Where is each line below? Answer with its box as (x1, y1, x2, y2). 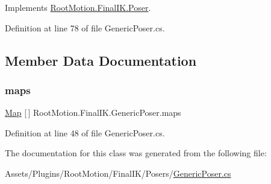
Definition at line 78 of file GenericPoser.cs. (5, 21, 165, 34)
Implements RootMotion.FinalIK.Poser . (5, 1, 151, 13)
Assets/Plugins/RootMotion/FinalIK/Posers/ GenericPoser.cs (5, 167, 231, 179)
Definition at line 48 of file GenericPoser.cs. (5, 126, 165, 139)
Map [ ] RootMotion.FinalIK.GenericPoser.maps (5, 106, 181, 119)
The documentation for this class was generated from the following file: (5, 147, 267, 159)
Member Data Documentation (5, 51, 197, 69)
